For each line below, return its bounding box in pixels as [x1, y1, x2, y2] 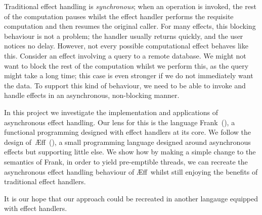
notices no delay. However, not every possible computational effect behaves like [4, 40, 248, 51]
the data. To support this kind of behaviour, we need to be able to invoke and [4, 80, 246, 90]
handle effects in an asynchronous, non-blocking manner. [4, 90, 180, 100]
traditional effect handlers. [4, 176, 86, 187]
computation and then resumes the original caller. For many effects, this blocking [4, 21, 256, 31]
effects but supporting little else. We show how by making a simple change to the [4, 146, 256, 157]
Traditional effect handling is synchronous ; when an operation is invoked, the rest [4, 1, 256, 11]
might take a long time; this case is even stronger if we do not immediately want [4, 70, 253, 81]
